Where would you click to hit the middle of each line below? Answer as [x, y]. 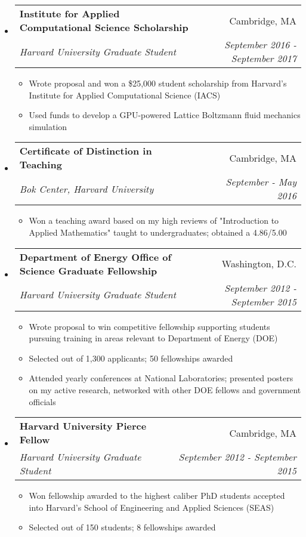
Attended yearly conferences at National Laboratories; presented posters [161, 378]
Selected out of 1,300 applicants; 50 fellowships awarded [131, 358]
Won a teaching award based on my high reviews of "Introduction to [154, 220]
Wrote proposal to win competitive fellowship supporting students [149, 326]
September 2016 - [260, 44]
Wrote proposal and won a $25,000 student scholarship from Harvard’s [158, 83]
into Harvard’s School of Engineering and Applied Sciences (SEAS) [152, 507]
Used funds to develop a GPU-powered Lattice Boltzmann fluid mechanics [165, 115]
